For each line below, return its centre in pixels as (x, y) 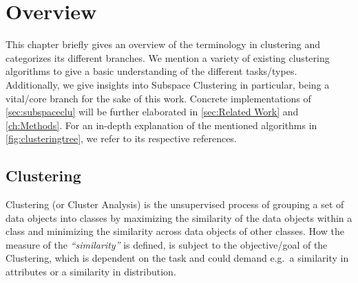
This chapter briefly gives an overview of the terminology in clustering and (163, 44)
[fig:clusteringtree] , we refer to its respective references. (121, 138)
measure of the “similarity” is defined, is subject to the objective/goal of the (167, 244)
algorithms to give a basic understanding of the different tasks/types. (151, 71)
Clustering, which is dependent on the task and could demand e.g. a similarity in (177, 258)
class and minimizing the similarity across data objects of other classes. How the (175, 231)
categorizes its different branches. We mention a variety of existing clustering (168, 57)
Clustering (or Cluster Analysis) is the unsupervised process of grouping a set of (175, 204)
